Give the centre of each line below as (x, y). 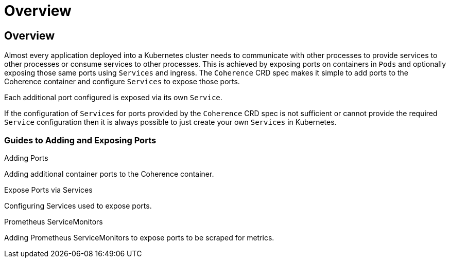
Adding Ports (26, 158)
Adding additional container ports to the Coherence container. (109, 174)
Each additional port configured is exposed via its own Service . (113, 98)
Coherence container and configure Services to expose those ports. (122, 82)
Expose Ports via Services (48, 190)
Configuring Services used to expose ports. (78, 205)
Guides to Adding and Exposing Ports (80, 140)
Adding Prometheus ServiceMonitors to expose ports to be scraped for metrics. (139, 237)
